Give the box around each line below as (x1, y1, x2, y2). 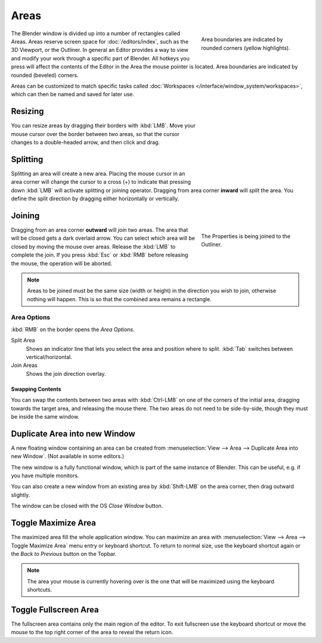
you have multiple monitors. (11, 472, 79, 480)
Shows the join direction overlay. (26, 370, 106, 377)
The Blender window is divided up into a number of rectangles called (11, 30, 181, 37)
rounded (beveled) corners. (11, 72, 79, 79)
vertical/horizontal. (26, 354, 73, 360)
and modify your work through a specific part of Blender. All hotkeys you (11, 54, 190, 62)
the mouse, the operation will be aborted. (11, 259, 113, 267)
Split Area (11, 337, 35, 344)
